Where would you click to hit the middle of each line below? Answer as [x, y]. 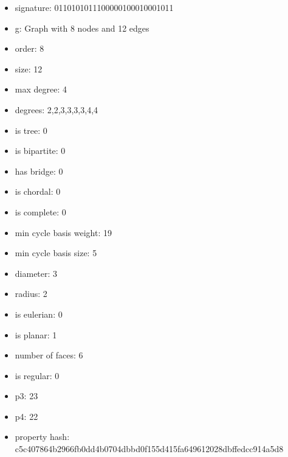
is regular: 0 [37, 375]
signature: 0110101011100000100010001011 [94, 7]
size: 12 [29, 68]
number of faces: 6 [49, 355]
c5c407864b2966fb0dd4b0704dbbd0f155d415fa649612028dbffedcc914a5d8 [149, 449]
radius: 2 [31, 294]
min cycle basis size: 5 [56, 253]
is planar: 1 [36, 334]
